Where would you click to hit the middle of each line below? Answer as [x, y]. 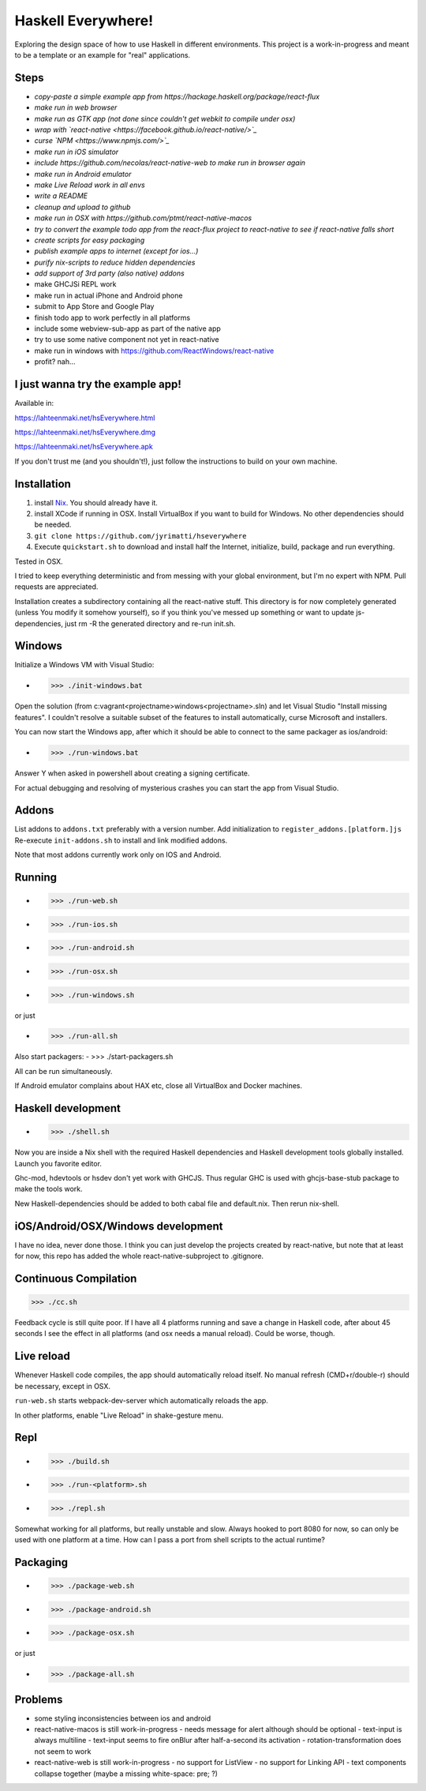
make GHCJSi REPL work [75, 284]
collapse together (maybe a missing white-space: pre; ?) [126, 1774]
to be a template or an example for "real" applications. [103, 54]
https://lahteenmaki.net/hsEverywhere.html [85, 418]
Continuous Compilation [76, 1278]
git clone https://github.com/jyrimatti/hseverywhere [140, 536]
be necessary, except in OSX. [62, 1386]
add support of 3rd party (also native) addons [109, 273]
